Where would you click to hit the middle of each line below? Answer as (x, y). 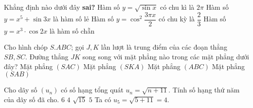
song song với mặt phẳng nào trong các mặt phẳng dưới (166, 57)
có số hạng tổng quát (92, 90)
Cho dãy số (21, 90)
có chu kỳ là (177, 19)
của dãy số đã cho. (32, 99)
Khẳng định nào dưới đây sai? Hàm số (62, 7)
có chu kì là (177, 7)
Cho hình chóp (26, 47)
